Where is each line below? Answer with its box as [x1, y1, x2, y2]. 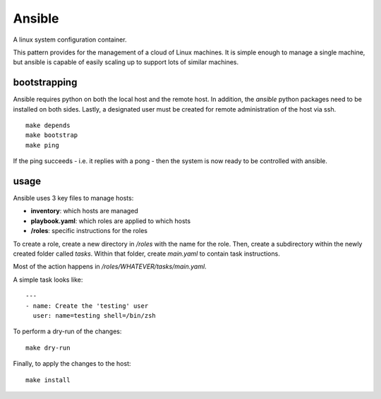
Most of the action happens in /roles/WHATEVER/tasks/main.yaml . [13, 262, 207, 271]
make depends [25, 121, 71, 130]
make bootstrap [25, 131, 78, 139]
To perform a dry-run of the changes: [13, 327, 122, 335]
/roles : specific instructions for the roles [30, 227, 148, 235]
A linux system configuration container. [13, 35, 127, 44]
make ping [25, 141, 59, 149]
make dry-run [25, 343, 71, 352]
